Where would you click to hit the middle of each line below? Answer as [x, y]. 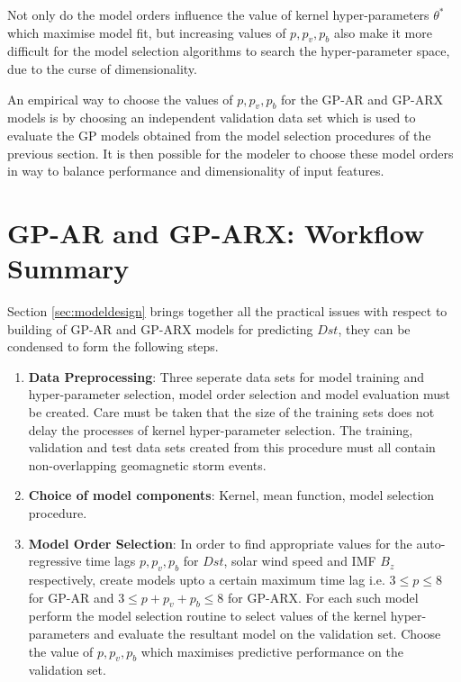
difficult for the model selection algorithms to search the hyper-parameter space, [229, 51]
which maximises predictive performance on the [272, 651]
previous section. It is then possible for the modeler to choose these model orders [230, 153]
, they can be [374, 328]
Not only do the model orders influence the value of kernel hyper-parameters [218, 14]
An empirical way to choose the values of [120, 99]
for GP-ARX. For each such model [323, 597]
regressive [55, 561]
